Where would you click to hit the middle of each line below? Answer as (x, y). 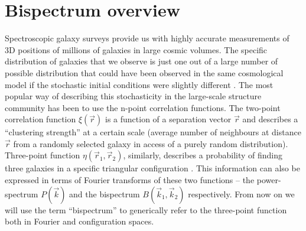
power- (269, 180)
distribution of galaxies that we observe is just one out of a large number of (141, 61)
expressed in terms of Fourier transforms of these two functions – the (130, 180)
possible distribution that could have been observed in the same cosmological (144, 72)
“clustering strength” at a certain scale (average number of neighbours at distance (153, 132)
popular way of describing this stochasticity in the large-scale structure (133, 96)
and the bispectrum (105, 193)
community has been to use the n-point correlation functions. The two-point (143, 107)
